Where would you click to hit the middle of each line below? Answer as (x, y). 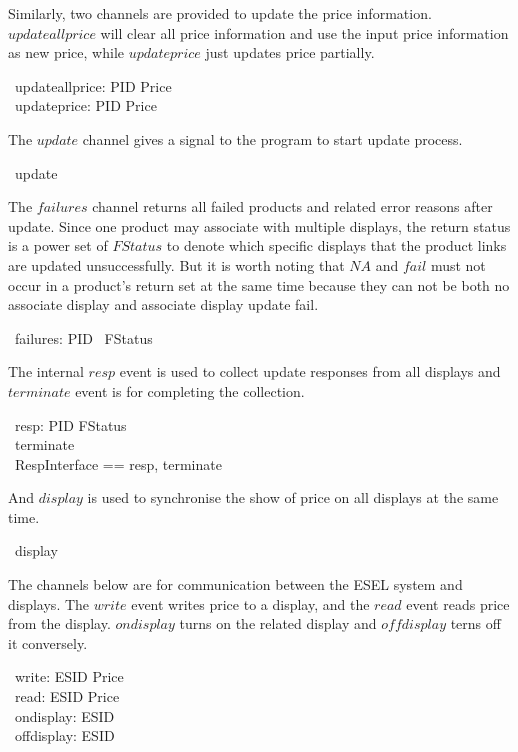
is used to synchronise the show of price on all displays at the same (293, 497)
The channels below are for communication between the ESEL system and (235, 584)
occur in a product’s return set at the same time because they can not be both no (259, 284)
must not (458, 264)
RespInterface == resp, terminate (118, 463)
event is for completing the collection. (190, 390)
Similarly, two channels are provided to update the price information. (220, 13)
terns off (475, 623)
